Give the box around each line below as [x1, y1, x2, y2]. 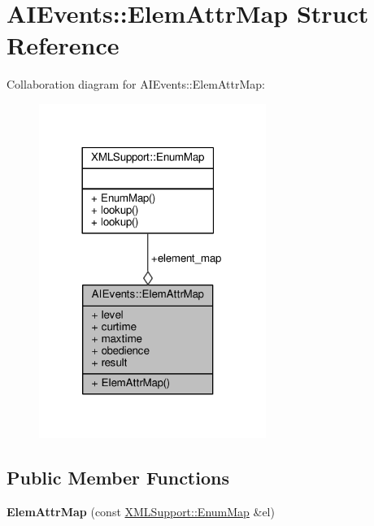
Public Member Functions [7, 465, 229, 490]
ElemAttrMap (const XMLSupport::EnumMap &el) [7, 503, 275, 520]
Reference [7, 28, 120, 62]
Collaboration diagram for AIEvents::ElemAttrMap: [7, 76, 266, 93]
